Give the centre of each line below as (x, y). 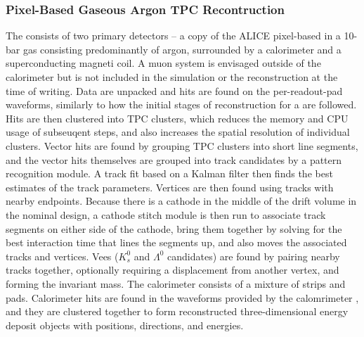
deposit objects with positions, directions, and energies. (125, 325)
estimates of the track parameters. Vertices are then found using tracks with (170, 187)
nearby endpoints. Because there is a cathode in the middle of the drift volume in (181, 201)
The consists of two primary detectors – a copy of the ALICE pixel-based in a (173, 36)
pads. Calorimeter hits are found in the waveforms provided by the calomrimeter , (182, 297)
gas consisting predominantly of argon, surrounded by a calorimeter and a (182, 49)
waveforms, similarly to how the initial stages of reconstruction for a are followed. (181, 104)
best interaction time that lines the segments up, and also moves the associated (176, 242)
